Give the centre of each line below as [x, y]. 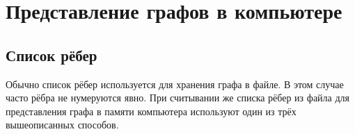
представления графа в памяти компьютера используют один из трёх [151, 111]
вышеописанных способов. [62, 125]
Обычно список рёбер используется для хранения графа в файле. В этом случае [175, 84]
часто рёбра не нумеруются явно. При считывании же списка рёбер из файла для [177, 98]
